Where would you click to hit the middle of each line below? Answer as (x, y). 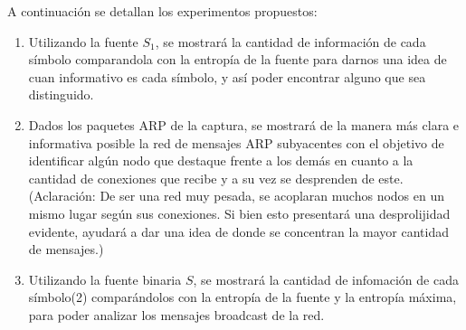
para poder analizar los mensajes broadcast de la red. (176, 314)
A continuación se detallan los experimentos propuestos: (162, 11)
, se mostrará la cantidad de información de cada (290, 41)
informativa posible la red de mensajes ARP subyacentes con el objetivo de (236, 142)
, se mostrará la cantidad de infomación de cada (326, 279)
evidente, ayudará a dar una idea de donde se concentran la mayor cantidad (238, 231)
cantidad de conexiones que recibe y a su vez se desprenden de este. (216, 178)
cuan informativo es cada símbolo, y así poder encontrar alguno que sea (227, 76)
